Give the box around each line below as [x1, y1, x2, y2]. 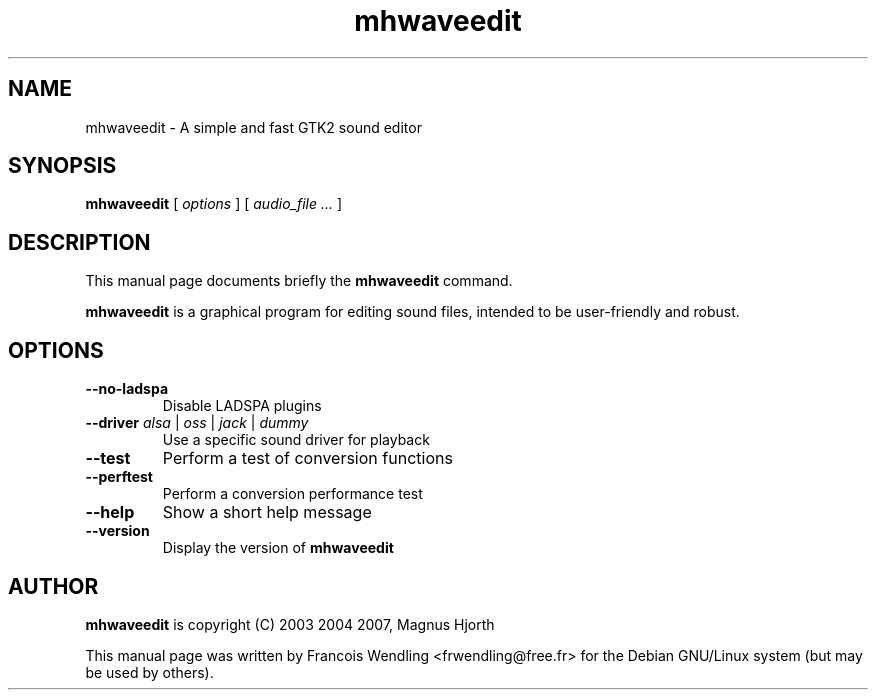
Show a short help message [162, 502, 372, 523]
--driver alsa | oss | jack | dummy [85, 414, 309, 432]
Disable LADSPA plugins [162, 397, 322, 415]
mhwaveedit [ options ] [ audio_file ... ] [85, 195, 343, 213]
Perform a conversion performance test [162, 485, 423, 503]
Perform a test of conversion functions [162, 448, 453, 469]
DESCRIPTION [8, 229, 151, 255]
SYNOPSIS [8, 153, 117, 179]
